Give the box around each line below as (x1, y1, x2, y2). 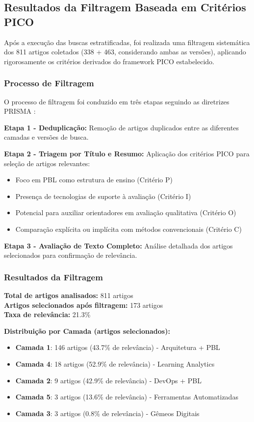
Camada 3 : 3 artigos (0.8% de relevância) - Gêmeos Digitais (15, 408, 200, 418)
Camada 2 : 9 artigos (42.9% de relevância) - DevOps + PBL (15, 375, 202, 385)
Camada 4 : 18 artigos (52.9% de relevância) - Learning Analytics (15, 358, 215, 369)
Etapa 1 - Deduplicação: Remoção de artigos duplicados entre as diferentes (4, 122, 239, 132)
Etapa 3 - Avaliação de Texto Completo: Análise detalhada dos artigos (4, 240, 233, 250)
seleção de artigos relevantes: (4, 158, 90, 168)
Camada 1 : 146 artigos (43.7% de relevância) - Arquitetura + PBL (15, 342, 220, 352)
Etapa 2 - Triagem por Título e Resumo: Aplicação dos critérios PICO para (4, 148, 250, 158)
